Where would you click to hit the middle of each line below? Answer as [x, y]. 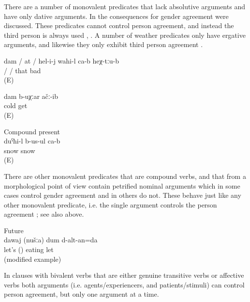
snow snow [20, 150]
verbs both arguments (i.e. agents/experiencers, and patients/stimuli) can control [124, 284]
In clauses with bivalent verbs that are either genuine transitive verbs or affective [124, 275]
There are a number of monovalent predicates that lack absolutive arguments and [125, 6]
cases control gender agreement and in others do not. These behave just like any [123, 195]
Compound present [32, 131]
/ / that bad [22, 70]
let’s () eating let [29, 249]
